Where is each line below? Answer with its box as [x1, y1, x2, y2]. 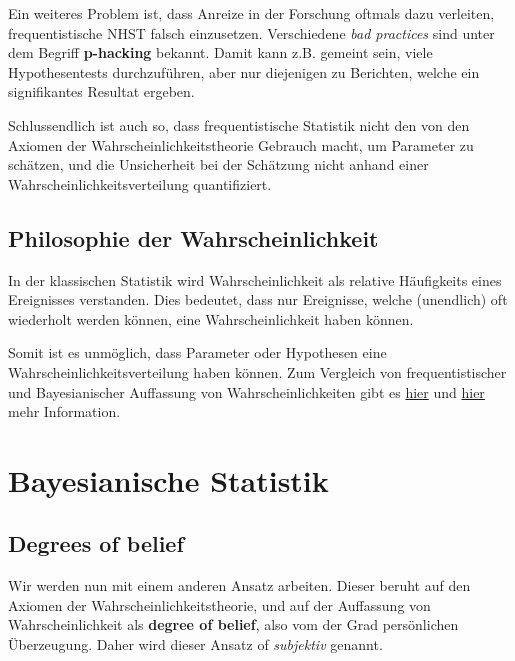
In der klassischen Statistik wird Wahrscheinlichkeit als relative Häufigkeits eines [8, 269, 502, 290]
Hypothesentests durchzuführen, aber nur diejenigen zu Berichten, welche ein [8, 61, 480, 82]
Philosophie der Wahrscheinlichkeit [8, 222, 379, 253]
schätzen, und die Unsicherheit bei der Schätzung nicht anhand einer [8, 154, 429, 175]
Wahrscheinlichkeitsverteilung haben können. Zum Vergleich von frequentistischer [8, 361, 507, 382]
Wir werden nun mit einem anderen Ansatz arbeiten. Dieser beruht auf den [8, 575, 471, 596]
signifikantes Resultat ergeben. [8, 81, 195, 102]
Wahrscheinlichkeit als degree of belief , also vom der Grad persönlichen [8, 614, 459, 635]
